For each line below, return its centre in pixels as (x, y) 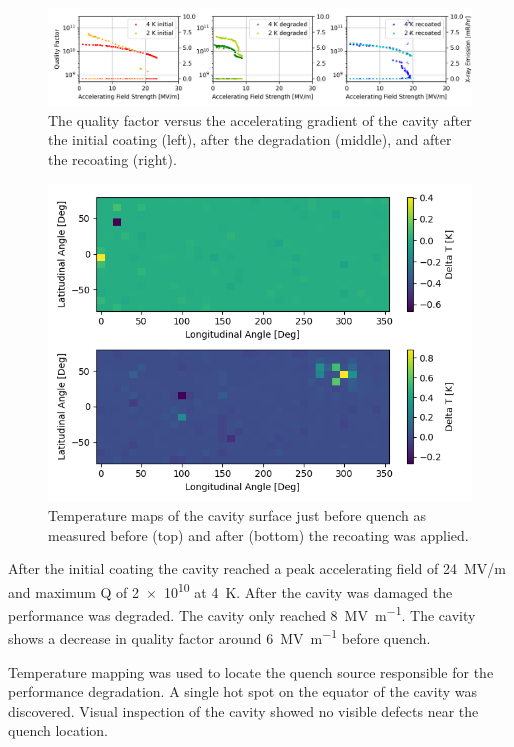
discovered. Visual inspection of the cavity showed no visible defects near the (243, 710)
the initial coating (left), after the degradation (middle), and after (250, 139)
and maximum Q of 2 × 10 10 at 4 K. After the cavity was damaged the (230, 590)
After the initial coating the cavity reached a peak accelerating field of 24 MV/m (257, 568)
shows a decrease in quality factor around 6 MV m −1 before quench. (219, 637)
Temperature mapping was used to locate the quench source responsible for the (251, 671)
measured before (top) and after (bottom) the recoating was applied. (258, 534)
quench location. (58, 730)
